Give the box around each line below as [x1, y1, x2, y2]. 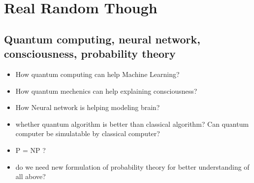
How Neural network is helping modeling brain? [15, 102, 160, 112]
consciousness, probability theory [4, 46, 176, 61]
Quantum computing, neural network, [4, 31, 200, 46]
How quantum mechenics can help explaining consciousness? [15, 85, 197, 96]
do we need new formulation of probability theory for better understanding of [15, 161, 250, 172]
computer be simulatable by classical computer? [15, 128, 160, 139]
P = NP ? [15, 145, 46, 155]
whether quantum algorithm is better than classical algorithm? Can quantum [15, 118, 249, 129]
